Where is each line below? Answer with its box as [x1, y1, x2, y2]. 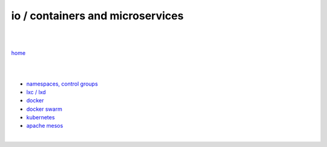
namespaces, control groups [26, 80, 98, 87]
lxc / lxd [26, 88, 46, 96]
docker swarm [26, 105, 63, 113]
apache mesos [26, 122, 64, 130]
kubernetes [26, 114, 55, 121]
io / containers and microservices [11, 9, 184, 22]
